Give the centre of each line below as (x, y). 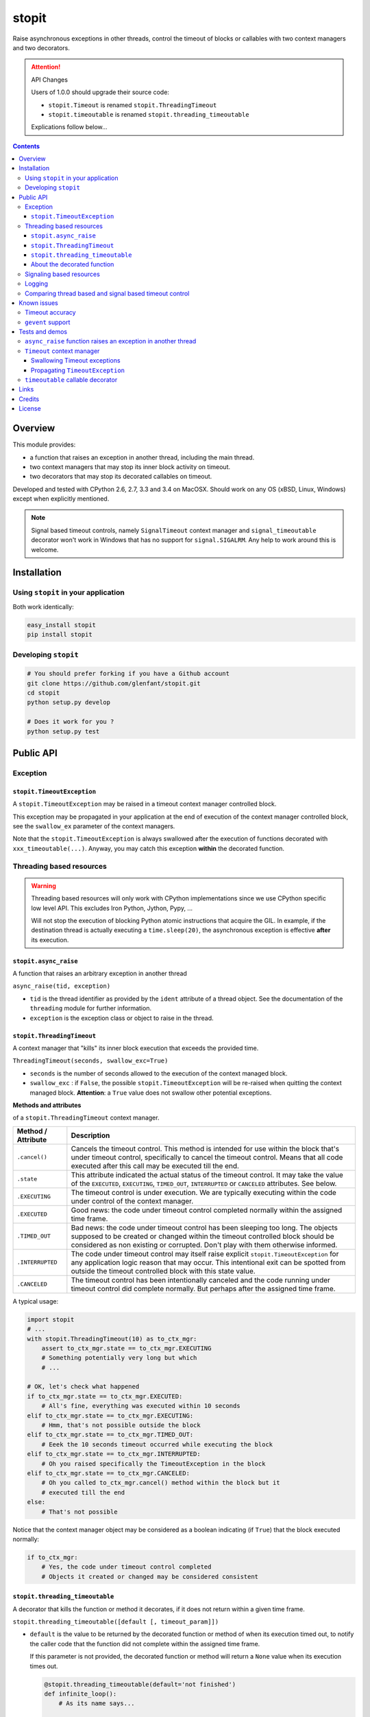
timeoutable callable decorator (71, 380)
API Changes (50, 80)
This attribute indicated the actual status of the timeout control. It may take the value (207, 1174)
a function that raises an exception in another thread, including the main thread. (142, 457)
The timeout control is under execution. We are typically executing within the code (204, 1192)
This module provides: (44, 445)
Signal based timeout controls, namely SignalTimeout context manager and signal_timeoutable (174, 530)
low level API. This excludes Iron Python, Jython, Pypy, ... (112, 908)
